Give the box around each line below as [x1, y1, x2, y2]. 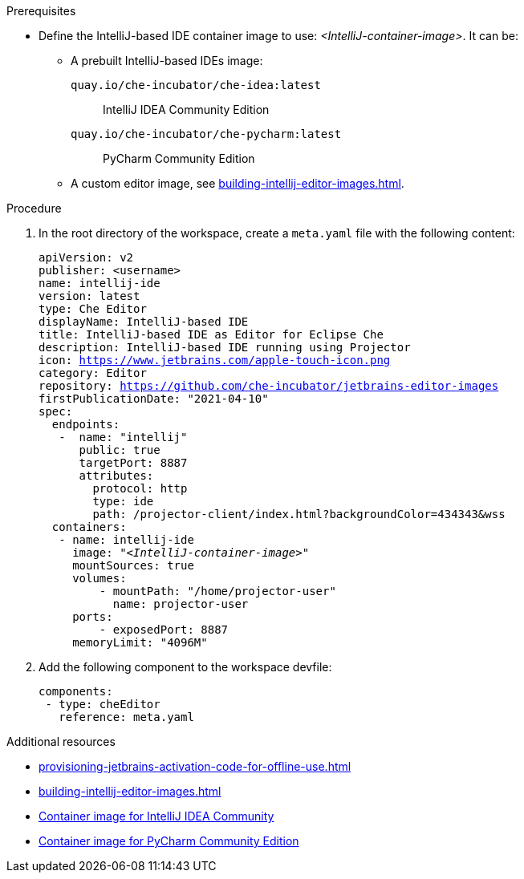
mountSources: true [72, 559, 194, 572]
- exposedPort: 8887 [99, 623, 229, 636]
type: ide [92, 495, 154, 508]
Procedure [6, 201, 62, 215]
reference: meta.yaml [59, 711, 194, 723]
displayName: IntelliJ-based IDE [39, 315, 249, 328]
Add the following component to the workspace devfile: [39, 660, 332, 674]
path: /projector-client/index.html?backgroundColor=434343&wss [92, 508, 506, 521]
